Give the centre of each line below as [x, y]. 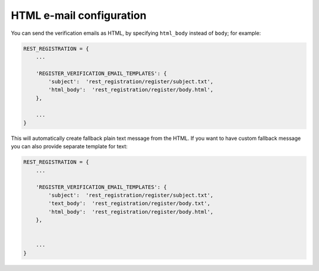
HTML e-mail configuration [79, 15]
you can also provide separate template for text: [69, 146]
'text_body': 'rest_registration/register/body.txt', [129, 203]
